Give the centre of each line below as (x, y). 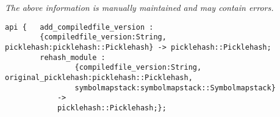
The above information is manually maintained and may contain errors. (139, 7)
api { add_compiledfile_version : (79, 27)
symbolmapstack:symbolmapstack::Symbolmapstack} (175, 88)
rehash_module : (73, 57)
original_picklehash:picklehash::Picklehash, (99, 77)
